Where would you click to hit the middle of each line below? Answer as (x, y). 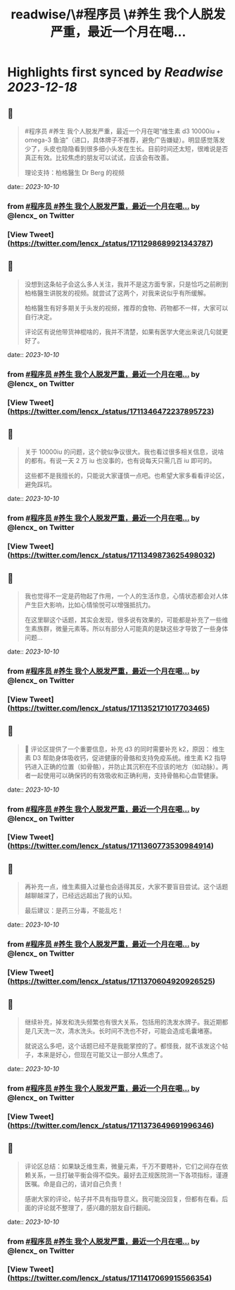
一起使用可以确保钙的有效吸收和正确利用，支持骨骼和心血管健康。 (126, 775)
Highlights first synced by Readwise (115, 72)
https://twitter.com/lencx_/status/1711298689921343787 (110, 243)
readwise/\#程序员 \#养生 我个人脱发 (118, 14)
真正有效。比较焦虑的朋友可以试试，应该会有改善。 (99, 157)
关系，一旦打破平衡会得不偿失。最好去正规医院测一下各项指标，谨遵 (129, 1175)
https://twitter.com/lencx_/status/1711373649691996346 (111, 1125)
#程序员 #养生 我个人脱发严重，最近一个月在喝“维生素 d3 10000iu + (122, 131)
